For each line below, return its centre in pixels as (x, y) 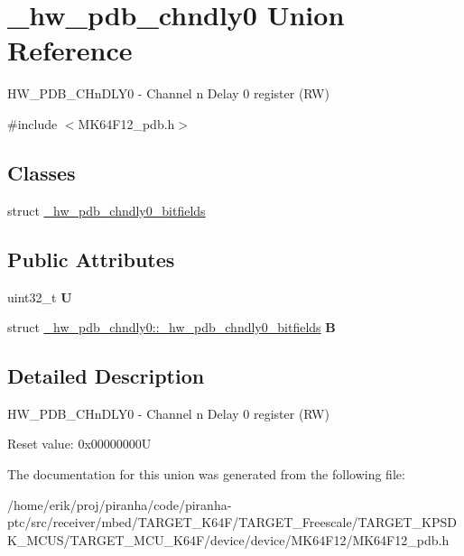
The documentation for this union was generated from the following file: (206, 474)
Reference (70, 50)
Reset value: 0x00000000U (79, 444)
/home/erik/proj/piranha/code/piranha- (120, 504)
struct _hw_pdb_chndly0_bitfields (107, 210)
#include (32, 123)
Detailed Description (106, 376)
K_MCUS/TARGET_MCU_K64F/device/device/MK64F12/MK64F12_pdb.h (228, 539)
